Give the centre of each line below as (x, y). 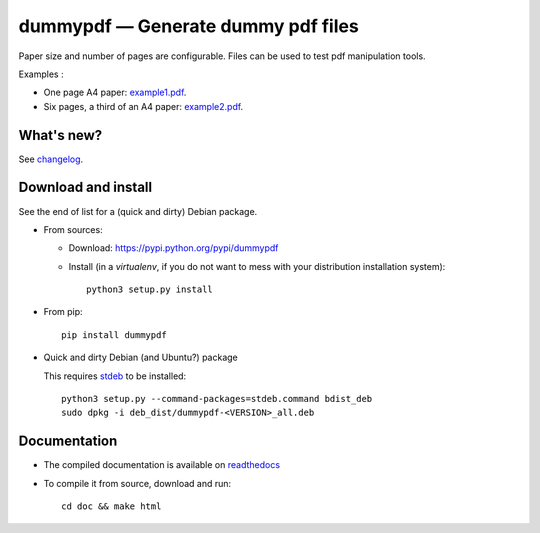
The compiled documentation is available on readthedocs (161, 465)
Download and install (85, 187)
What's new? (60, 135)
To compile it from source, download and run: (137, 483)
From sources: (73, 229)
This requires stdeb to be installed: (115, 376)
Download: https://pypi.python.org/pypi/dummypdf (173, 248)
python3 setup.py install (150, 289)
